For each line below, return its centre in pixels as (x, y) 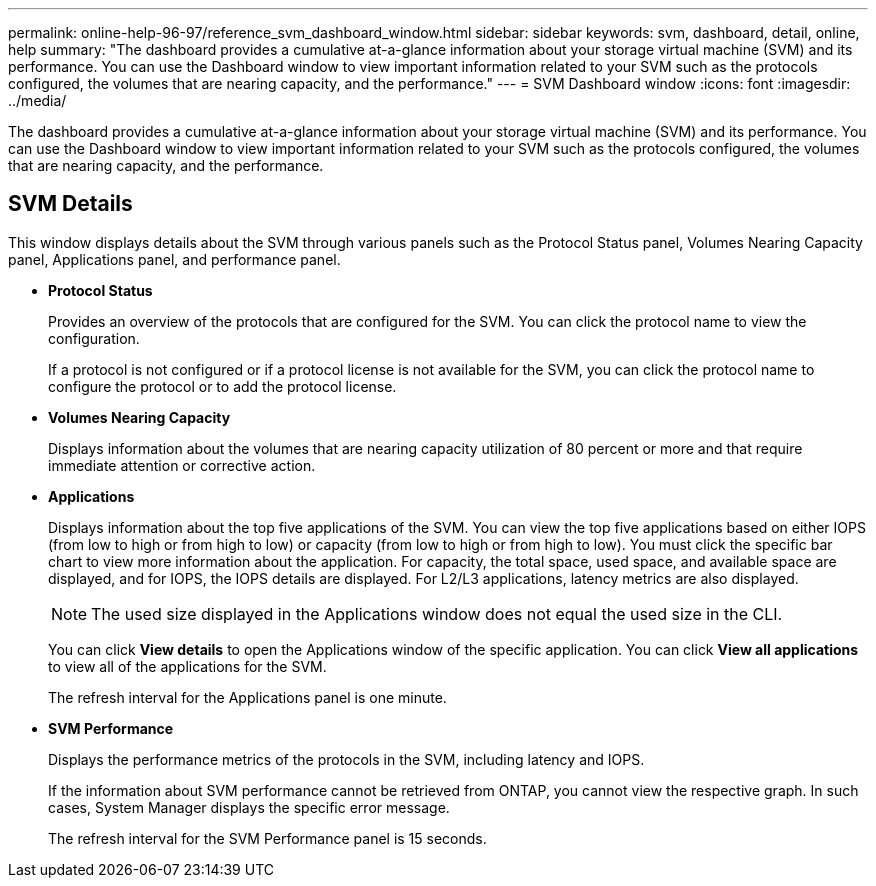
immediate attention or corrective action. (182, 465)
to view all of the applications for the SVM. (187, 666)
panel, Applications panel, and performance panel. (174, 259)
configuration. (94, 338)
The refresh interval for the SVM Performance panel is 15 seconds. (267, 838)
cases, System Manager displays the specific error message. (249, 807)
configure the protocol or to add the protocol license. (222, 386)
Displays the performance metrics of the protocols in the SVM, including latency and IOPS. (346, 759)
